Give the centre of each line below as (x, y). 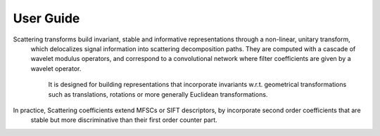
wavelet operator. (56, 68)
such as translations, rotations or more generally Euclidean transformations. (158, 94)
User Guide (46, 18)
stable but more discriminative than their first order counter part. (124, 120)
